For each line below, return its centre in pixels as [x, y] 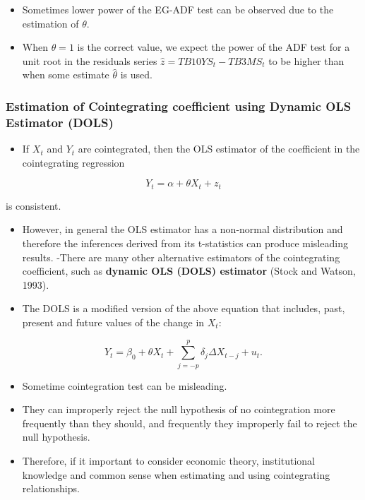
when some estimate [66, 75]
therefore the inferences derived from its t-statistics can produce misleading [185, 243]
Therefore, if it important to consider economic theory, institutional [168, 460]
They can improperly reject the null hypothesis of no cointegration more [179, 409]
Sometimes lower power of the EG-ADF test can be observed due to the [178, 9]
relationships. [51, 488]
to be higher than [306, 60]
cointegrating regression [73, 162]
